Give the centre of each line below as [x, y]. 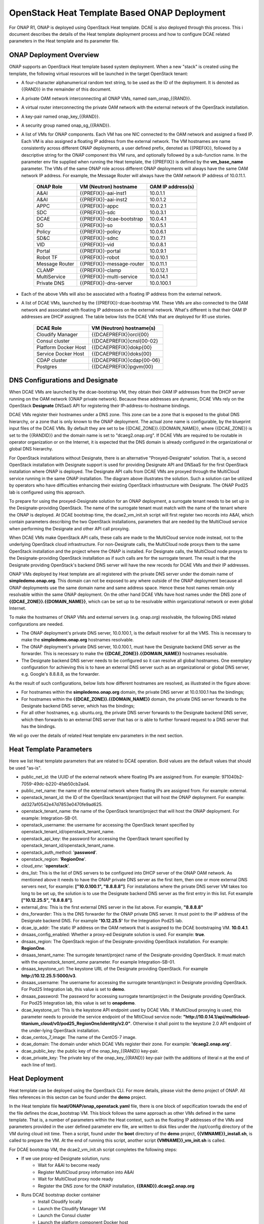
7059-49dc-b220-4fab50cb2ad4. [55, 784]
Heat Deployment [36, 1079]
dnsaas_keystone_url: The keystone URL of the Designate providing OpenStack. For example [115, 969]
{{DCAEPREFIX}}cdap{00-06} [126, 360]
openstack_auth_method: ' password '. [59, 852]
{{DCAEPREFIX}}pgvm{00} [122, 366]
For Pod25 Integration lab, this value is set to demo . [73, 989]
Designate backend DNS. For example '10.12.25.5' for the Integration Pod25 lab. [102, 921]
